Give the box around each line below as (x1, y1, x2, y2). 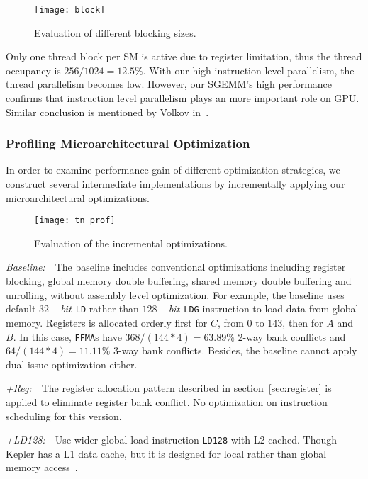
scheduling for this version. (6, 408, 122, 423)
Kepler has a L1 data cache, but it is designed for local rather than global (6, 446, 327, 461)
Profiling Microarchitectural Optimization (6, 135, 250, 152)
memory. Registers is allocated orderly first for (6, 315, 208, 329)
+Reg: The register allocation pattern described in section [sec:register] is (6, 381, 332, 395)
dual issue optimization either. (6, 356, 138, 371)
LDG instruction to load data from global (184, 301, 359, 316)
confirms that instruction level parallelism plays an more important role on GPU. (6, 91, 359, 106)
